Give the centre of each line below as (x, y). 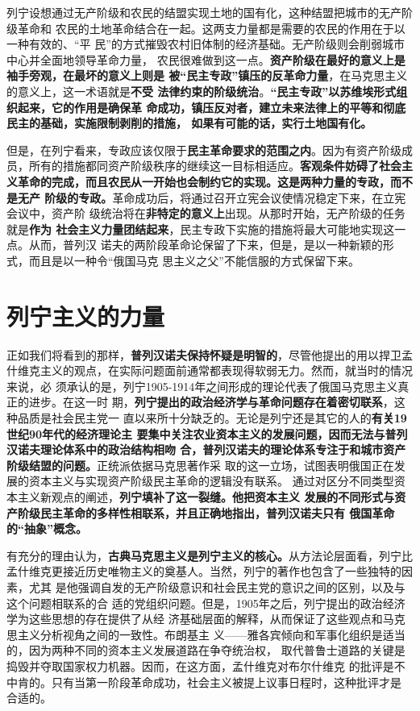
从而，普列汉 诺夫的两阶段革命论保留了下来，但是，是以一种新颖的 (206, 245)
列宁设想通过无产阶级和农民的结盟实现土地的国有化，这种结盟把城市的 (193, 12)
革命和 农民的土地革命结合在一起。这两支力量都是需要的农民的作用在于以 (211, 28)
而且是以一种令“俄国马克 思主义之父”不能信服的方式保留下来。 (194, 260)
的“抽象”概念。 (47, 528)
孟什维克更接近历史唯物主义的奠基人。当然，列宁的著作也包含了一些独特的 (204, 571)
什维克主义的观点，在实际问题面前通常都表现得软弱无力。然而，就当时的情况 (210, 370)
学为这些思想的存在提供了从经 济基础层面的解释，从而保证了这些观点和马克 (206, 619)
